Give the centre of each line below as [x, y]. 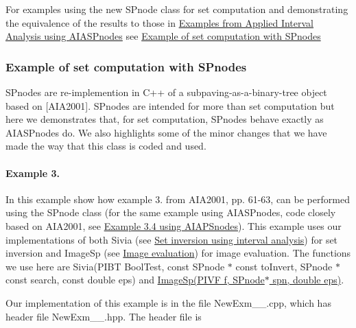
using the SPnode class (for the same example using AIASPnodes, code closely [171, 212]
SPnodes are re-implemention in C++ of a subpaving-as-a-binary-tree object [166, 92]
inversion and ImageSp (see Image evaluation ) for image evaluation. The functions [178, 253]
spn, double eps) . [308, 280]
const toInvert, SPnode [284, 266]
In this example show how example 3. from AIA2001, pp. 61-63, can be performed [178, 199]
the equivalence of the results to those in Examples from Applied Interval [160, 22]
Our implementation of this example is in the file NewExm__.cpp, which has [168, 302]
